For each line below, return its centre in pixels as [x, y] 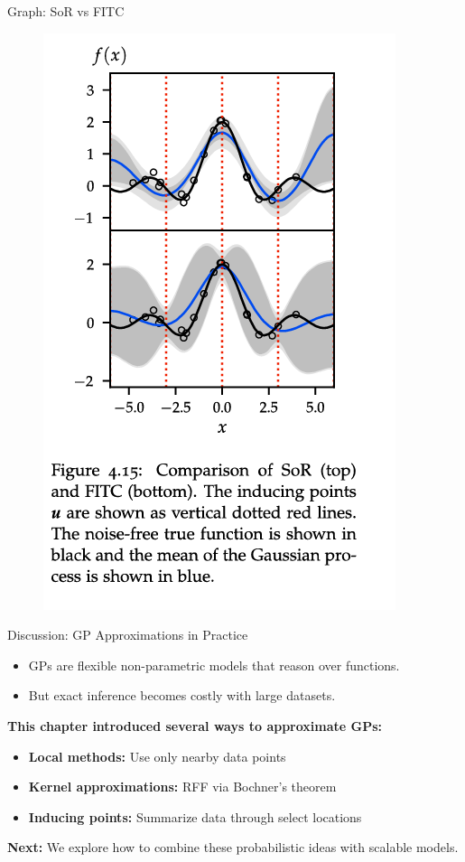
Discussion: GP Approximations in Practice [128, 635]
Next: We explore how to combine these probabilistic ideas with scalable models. [233, 847]
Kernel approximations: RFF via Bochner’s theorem [182, 787]
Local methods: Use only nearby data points [157, 756]
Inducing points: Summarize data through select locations [195, 816]
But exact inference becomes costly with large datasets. [182, 695]
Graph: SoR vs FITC [66, 11]
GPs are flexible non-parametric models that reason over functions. [214, 665]
